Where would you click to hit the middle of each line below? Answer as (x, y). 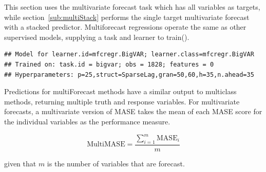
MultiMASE (106, 145)
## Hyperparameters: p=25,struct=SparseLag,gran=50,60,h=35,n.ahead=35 (129, 74)
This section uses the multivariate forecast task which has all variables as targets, (132, 7)
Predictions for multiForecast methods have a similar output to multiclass (120, 91)
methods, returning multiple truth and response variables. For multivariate (122, 101)
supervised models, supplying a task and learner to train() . (97, 37)
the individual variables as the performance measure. (87, 121)
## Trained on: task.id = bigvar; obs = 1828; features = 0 (109, 64)
